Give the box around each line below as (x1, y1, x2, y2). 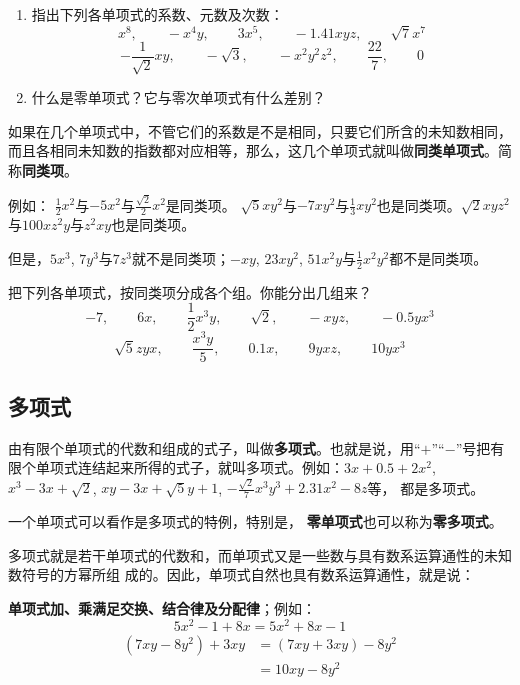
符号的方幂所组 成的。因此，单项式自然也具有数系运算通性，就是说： (21, 564, 475, 585)
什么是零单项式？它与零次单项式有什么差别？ (31, 87, 326, 108)
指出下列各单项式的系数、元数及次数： (31, 4, 284, 24)
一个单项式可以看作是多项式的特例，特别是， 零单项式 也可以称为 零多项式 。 (8, 511, 503, 532)
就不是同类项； (132, 247, 231, 268)
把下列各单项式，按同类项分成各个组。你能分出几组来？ (8, 281, 372, 302)
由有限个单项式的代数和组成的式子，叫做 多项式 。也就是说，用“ (8, 437, 421, 458)
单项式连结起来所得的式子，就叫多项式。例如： (35, 457, 344, 478)
